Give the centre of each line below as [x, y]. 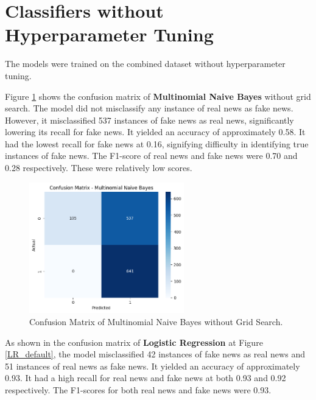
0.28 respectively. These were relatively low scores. [99, 168]
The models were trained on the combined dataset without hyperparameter [145, 64]
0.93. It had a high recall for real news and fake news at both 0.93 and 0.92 [146, 378]
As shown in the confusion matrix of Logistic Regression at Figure [134, 342]
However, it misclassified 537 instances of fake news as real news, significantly [149, 120]
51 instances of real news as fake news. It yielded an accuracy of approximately [153, 366]
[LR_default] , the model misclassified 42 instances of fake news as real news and [155, 354]
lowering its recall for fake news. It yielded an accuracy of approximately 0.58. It [155, 132]
